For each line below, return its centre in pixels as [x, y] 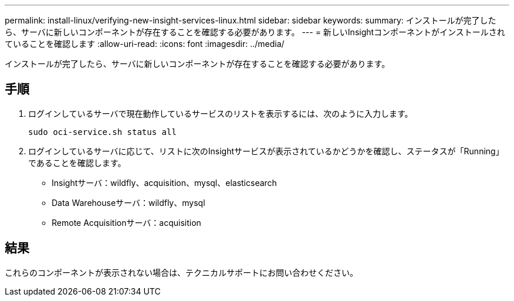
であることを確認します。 [77, 163]
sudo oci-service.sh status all [102, 132]
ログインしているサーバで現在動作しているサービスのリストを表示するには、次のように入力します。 [221, 113]
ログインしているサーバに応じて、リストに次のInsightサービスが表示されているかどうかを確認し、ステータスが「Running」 [266, 151]
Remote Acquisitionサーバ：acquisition [126, 222]
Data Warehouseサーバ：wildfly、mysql [128, 202]
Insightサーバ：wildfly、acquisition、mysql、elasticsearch [164, 182]
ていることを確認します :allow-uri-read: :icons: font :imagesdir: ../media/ [145, 44]
